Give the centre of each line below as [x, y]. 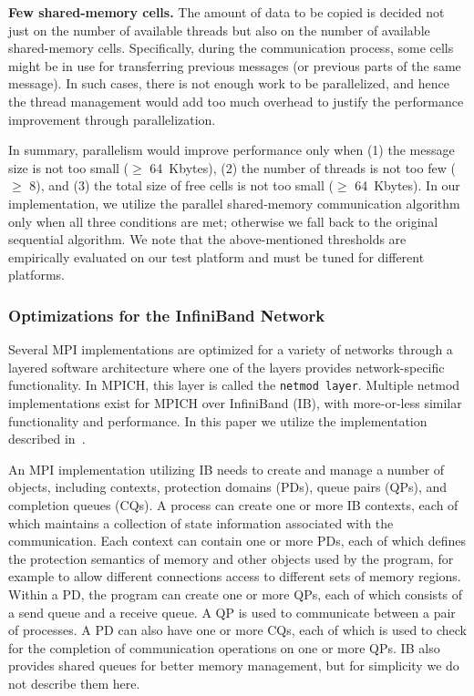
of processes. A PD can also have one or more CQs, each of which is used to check [237, 630]
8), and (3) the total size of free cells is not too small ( [181, 185]
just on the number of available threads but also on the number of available [219, 30]
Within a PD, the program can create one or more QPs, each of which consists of [236, 594]
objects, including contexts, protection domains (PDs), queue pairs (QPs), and [228, 487]
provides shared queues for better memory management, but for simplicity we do [234, 665]
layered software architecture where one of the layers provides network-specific [227, 367]
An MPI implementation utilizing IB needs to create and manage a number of [227, 469]
